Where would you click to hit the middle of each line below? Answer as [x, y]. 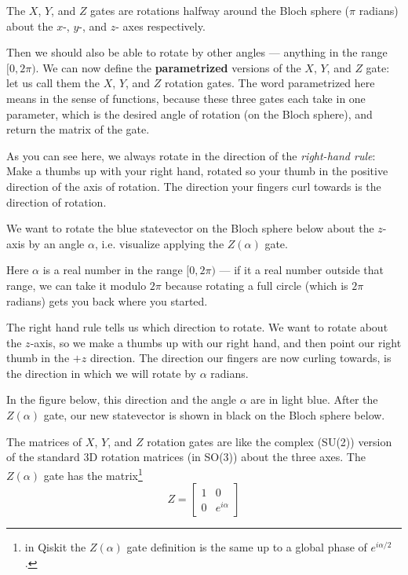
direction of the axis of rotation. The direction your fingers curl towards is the [194, 186]
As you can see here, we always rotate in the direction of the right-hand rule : [191, 155]
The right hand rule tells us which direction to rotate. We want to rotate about [197, 327]
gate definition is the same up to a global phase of [247, 547]
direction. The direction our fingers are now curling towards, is [240, 358]
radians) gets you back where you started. [107, 300]
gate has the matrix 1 [93, 474]
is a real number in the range [113, 270]
